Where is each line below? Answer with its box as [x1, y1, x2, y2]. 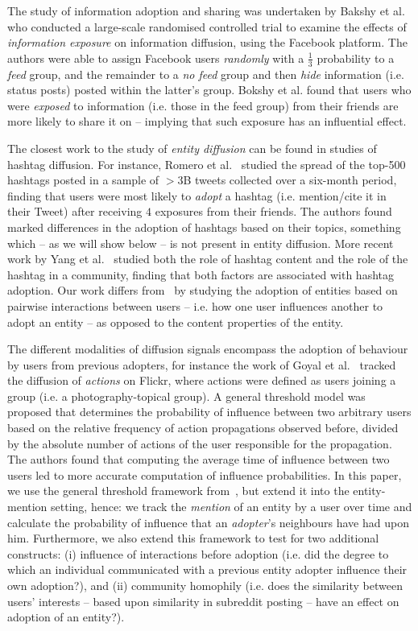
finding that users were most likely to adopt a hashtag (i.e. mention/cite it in [7, 187, 387, 204]
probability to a [317, 49, 395, 66]
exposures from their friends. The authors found [155, 203, 392, 220]
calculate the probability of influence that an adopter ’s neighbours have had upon [7, 513, 409, 530]
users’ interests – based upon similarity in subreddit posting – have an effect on [7, 592, 399, 609]
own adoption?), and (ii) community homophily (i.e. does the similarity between [7, 577, 403, 594]
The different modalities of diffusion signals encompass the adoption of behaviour [7, 340, 408, 357]
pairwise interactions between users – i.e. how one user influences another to [7, 297, 383, 314]
